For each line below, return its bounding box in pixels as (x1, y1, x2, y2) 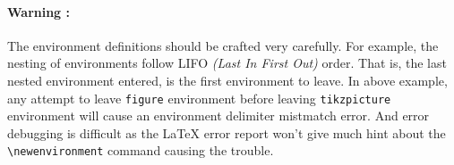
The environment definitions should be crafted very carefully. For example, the (7, 36, 439, 54)
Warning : (7, 2, 70, 21)
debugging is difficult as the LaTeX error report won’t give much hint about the (7, 123, 446, 142)
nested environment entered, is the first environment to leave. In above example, (7, 70, 448, 89)
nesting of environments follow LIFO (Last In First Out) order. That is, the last (7, 54, 447, 72)
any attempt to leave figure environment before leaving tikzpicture (7, 88, 391, 107)
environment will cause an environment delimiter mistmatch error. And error (7, 106, 430, 125)
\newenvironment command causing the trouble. (7, 141, 274, 160)
